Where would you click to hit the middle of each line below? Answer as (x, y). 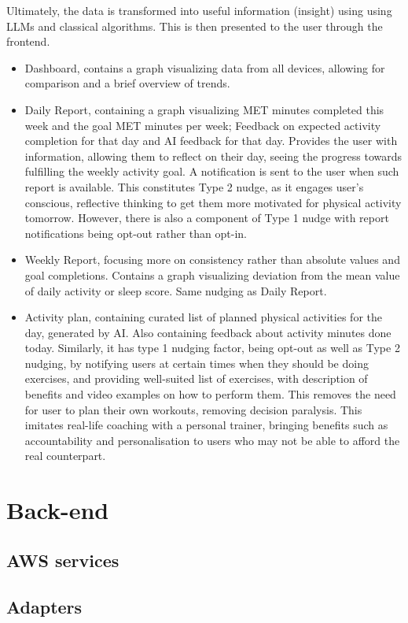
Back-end (58, 510)
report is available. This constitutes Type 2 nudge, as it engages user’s (194, 186)
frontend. (28, 41)
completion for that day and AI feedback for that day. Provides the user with (211, 141)
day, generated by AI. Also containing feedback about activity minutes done (208, 332)
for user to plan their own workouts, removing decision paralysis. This (193, 409)
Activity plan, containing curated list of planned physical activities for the (203, 317)
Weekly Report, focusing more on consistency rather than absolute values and (212, 260)
